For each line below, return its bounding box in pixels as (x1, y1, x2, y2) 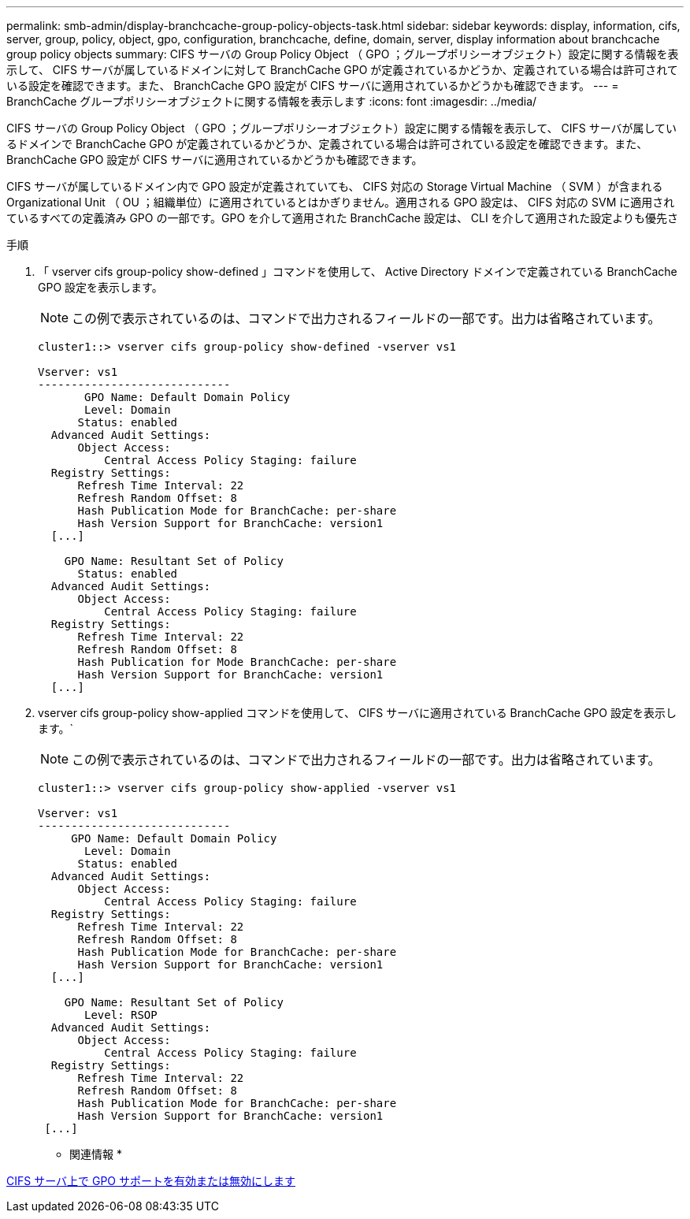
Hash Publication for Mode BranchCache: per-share (77, 656, 397, 668)
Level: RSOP (84, 1009, 158, 1021)
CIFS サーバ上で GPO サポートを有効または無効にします (6, 1174, 295, 1187)
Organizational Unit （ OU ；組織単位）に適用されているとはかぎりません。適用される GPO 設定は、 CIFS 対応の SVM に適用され (6, 195, 675, 209)
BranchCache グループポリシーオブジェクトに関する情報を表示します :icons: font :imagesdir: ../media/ (6, 95, 537, 108)
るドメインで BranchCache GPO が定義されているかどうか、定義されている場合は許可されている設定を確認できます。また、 (6, 137, 648, 151)
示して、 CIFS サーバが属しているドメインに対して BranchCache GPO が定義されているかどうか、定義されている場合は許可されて (6, 63, 678, 76)
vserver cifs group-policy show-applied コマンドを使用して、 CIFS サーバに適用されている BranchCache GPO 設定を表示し (38, 706, 677, 719)
